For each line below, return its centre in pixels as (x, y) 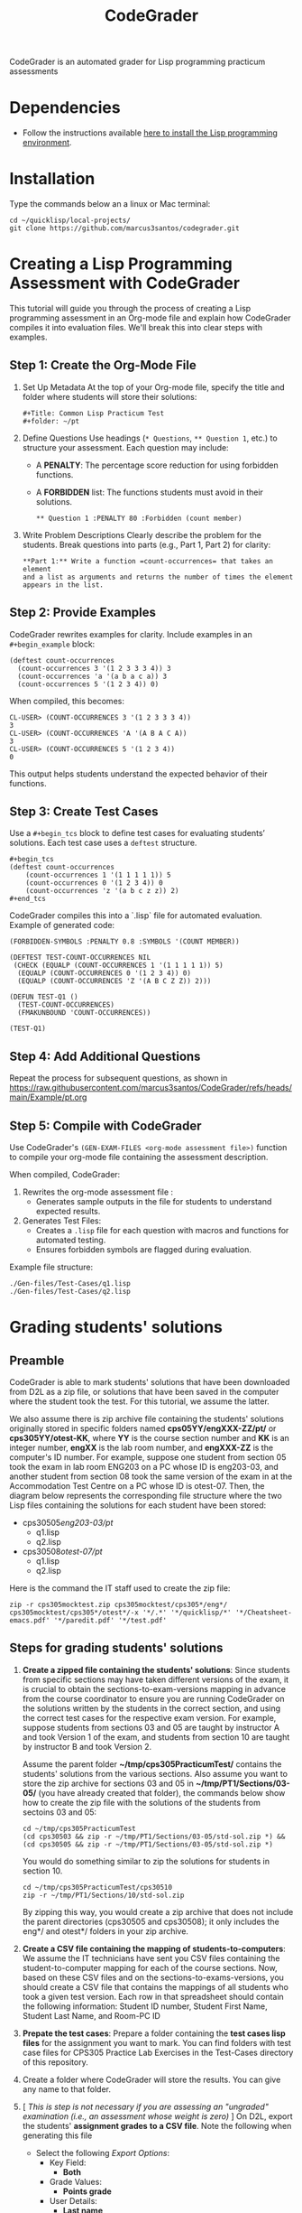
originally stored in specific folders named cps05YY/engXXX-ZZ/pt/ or (143, 1428)
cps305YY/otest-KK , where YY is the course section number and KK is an (150, 1438)
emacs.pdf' (30, 1621)
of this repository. (55, 2062)
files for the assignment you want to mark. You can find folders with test (156, 2042)
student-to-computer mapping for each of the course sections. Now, (150, 1967)
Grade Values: (75, 2181)
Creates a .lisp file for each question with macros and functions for (162, 1231)
